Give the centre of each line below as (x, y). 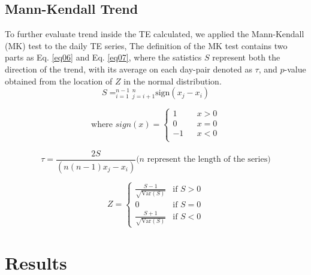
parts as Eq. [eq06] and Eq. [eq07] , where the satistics (103, 57)
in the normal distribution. (173, 81)
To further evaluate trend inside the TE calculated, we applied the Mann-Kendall (155, 34)
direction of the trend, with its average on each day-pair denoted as (129, 69)
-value (295, 69)
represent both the (246, 57)
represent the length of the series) (209, 160)
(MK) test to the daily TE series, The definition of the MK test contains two (146, 45)
